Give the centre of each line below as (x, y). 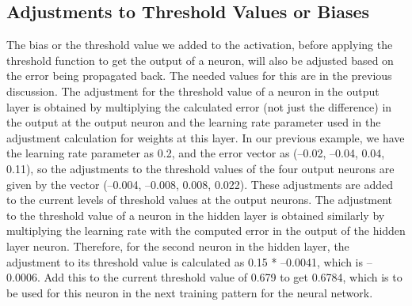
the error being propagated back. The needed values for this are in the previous (199, 76)
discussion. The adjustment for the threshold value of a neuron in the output (193, 91)
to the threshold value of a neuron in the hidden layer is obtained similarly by (196, 215)
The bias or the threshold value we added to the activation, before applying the (200, 45)
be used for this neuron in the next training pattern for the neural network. (190, 292)
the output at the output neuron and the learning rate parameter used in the (194, 122)
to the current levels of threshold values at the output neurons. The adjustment (200, 200)
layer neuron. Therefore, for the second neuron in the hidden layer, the (178, 246)
